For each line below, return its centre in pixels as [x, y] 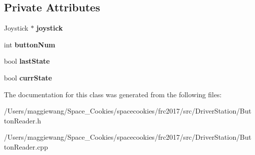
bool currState [28, 77]
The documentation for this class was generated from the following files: [113, 94]
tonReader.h [22, 120]
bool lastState [27, 61]
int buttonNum [30, 44]
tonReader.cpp [26, 146]
